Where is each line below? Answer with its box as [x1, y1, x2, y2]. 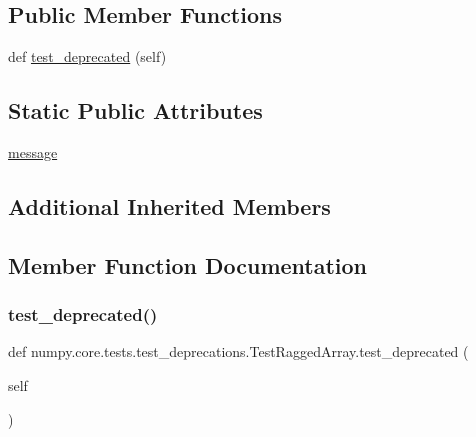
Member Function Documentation [8, 249, 368, 280]
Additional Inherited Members [8, 190, 331, 221]
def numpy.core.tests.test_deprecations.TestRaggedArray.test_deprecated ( [8, 341, 469, 362]
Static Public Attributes [8, 95, 263, 126]
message [8, 142, 58, 162]
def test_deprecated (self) [8, 46, 167, 67]
